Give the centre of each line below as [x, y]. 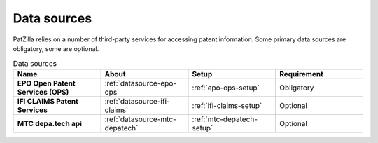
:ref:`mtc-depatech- [225, 119]
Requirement [301, 74]
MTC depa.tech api [50, 123]
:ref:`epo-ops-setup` [226, 88]
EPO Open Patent [47, 83]
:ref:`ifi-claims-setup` [227, 105]
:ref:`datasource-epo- [141, 83]
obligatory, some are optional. [56, 48]
